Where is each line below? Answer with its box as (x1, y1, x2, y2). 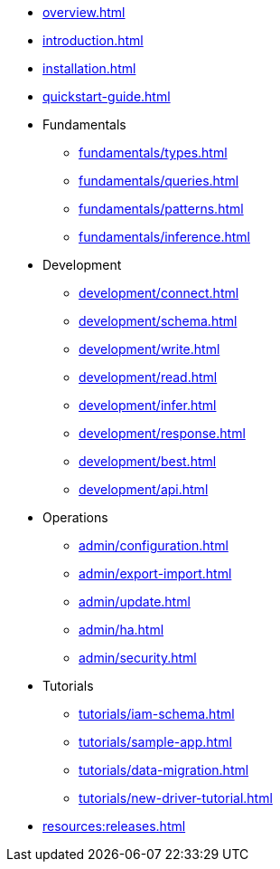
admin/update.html (79, 594, 191, 609)
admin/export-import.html (79, 566, 232, 581)
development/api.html (79, 482, 209, 497)
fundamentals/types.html (79, 145, 228, 160)
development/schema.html (79, 313, 238, 329)
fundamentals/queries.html (79, 173, 239, 188)
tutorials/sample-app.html (79, 734, 232, 750)
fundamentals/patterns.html (79, 201, 244, 216)
